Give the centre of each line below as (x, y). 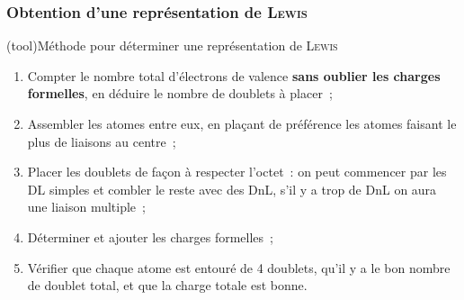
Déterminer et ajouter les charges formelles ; (150, 236)
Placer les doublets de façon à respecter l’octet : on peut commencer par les (237, 172)
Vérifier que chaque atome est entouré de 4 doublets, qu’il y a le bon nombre (239, 267)
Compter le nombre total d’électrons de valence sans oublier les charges (234, 75)
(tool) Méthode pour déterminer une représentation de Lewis (172, 45)
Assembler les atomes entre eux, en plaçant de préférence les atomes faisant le (242, 123)
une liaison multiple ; (86, 207)
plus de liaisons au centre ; (102, 141)
